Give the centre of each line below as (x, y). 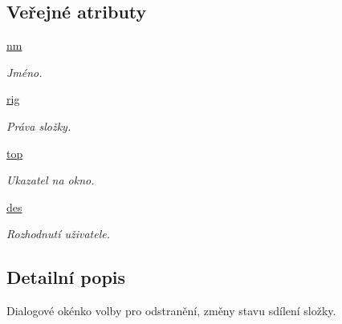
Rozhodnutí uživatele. (59, 234)
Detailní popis (66, 277)
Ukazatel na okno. (51, 180)
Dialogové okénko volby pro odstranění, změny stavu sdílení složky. (171, 311)
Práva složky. (39, 126)
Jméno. (24, 72)
